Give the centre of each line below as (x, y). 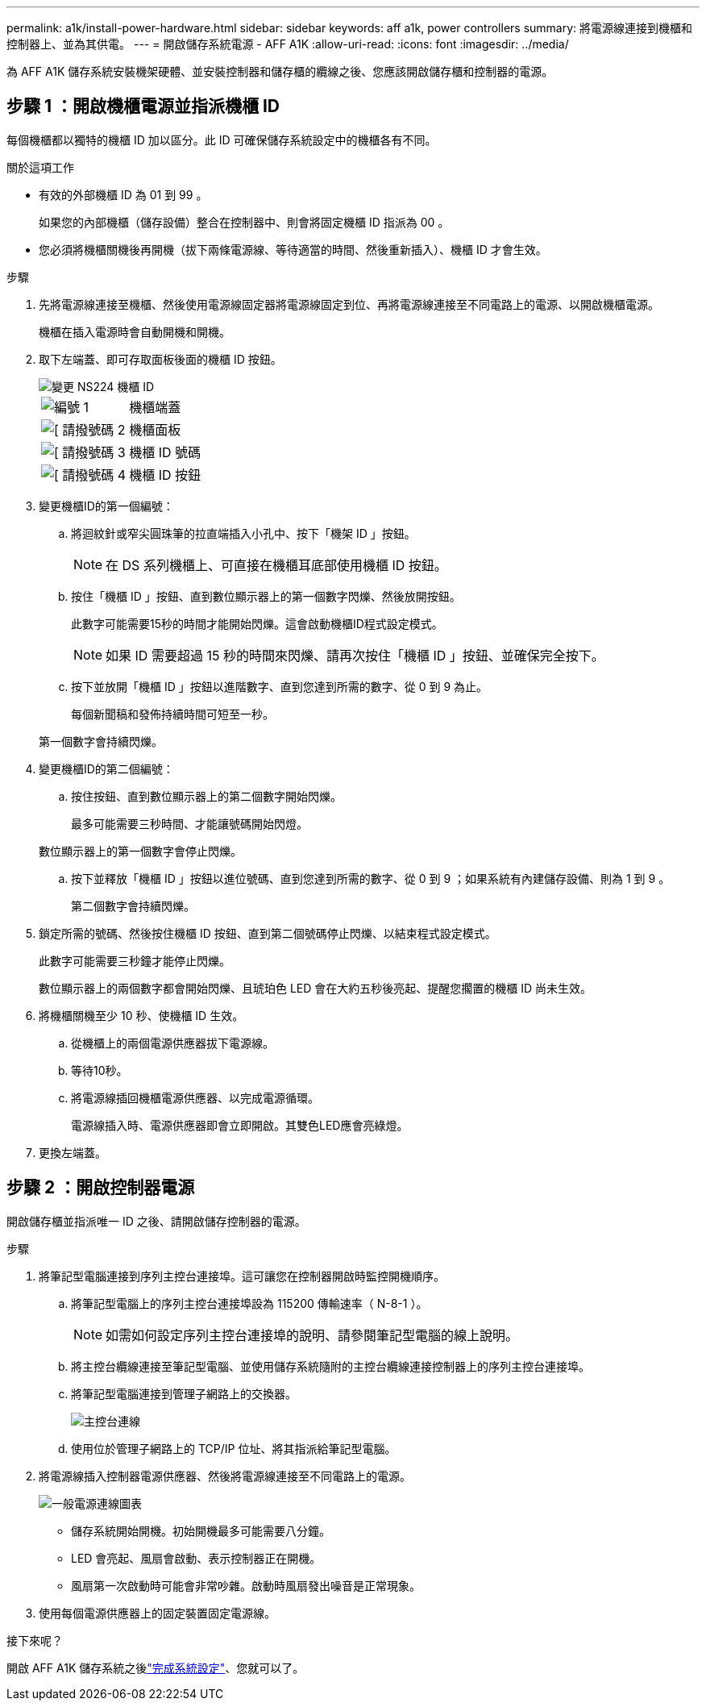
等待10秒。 (100, 1070)
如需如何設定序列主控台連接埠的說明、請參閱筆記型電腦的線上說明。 (312, 1335)
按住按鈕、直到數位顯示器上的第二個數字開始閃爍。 (206, 796)
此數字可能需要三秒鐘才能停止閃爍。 (135, 960)
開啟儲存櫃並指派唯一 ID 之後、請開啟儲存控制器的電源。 (156, 1221)
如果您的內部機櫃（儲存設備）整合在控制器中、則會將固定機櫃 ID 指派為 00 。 (244, 222)
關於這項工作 (40, 167)
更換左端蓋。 (73, 1152)
